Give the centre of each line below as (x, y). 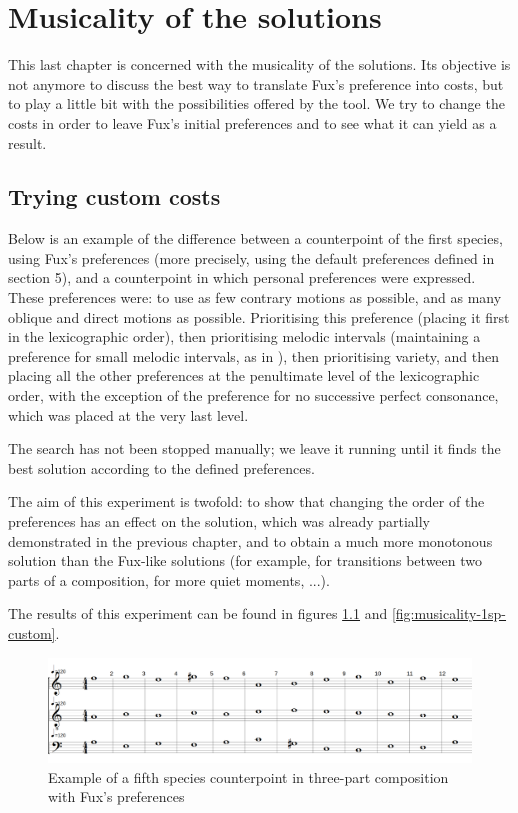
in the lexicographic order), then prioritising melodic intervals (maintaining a (244, 336)
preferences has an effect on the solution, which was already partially (219, 521)
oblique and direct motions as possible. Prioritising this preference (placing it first (259, 316)
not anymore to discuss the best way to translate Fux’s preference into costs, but (256, 83)
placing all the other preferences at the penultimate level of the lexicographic (244, 375)
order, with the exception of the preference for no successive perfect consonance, (253, 395)
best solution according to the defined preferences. (161, 467)
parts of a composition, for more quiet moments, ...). (169, 579)
